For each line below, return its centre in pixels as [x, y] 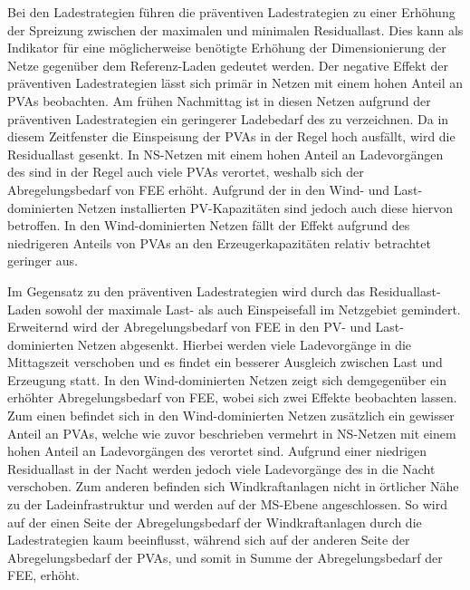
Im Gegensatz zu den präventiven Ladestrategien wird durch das [186, 290]
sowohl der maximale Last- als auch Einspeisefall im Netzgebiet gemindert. [253, 309]
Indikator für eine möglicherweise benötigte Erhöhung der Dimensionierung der [227, 48]
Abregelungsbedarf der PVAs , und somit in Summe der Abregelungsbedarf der [225, 557]
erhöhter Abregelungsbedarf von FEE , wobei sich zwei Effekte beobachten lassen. [232, 397]
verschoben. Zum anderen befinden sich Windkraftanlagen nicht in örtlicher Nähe [233, 486]
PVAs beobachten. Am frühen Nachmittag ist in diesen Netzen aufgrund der [219, 100]
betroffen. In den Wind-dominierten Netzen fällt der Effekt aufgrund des [209, 225]
